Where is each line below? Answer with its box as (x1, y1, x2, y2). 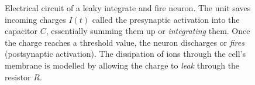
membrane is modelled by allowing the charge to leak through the (5, 59, 240, 71)
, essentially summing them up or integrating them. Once (46, 25, 250, 37)
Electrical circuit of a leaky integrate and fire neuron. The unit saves (5, 2, 251, 13)
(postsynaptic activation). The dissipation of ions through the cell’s (5, 47, 246, 60)
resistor (5, 70, 31, 83)
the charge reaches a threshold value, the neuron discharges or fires (5, 36, 244, 48)
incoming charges (5, 13, 66, 25)
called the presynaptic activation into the (92, 13, 240, 25)
